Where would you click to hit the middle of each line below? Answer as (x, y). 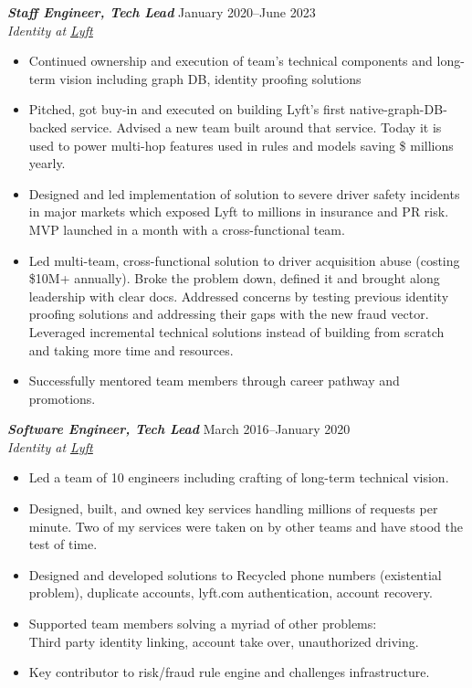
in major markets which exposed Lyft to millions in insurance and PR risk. (239, 212)
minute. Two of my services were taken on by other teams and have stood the (246, 526)
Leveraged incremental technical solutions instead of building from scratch (236, 331)
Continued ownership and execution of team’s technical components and (231, 61)
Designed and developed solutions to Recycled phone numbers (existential (235, 574)
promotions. (62, 398)
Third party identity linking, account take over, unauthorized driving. (224, 641)
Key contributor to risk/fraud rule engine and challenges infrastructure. (229, 672)
